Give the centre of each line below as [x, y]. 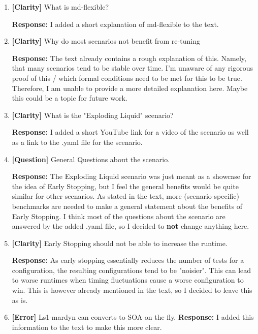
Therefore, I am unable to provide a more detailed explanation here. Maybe [130, 88]
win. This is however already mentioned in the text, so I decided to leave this [132, 290]
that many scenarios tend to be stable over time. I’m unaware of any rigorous [132, 68]
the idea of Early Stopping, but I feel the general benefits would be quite [125, 186]
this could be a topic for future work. [70, 98]
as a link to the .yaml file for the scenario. [77, 142]
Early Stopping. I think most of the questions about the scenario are [119, 216]
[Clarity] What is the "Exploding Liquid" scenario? [93, 115]
